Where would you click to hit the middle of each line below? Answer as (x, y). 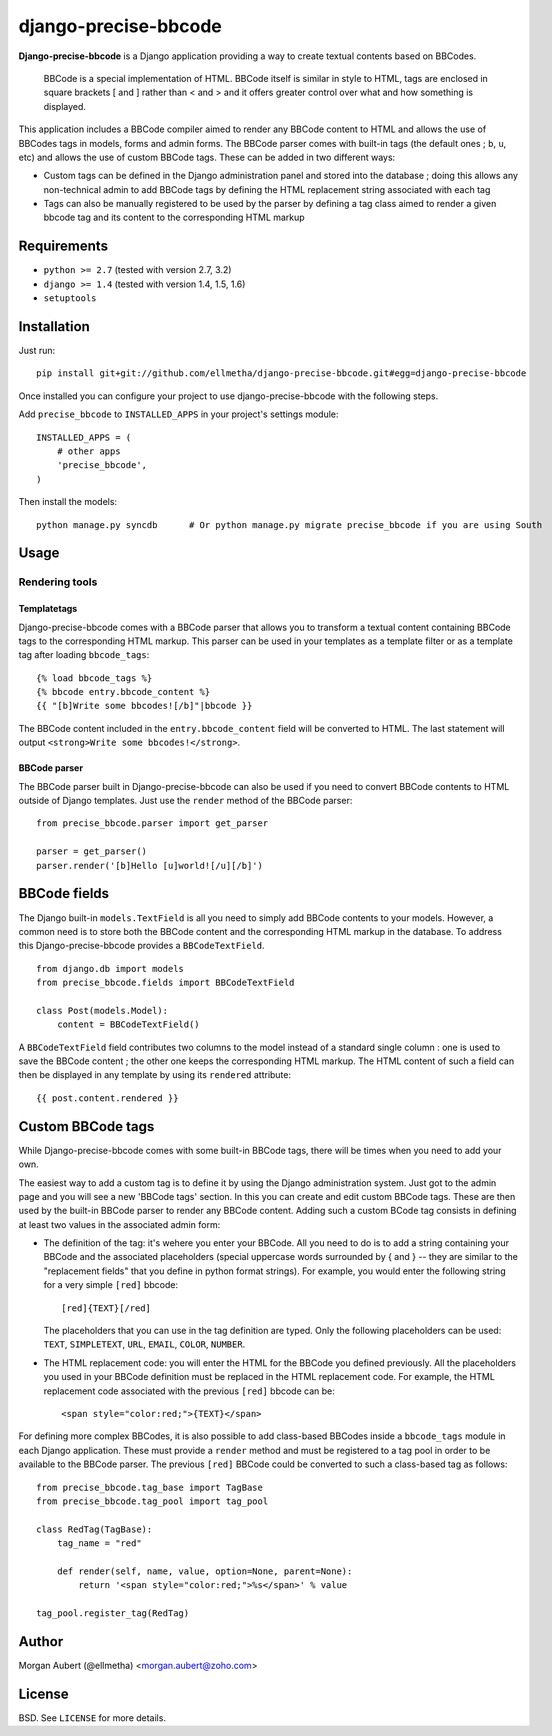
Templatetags (48, 609)
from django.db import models (110, 968)
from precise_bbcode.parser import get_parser (152, 823)
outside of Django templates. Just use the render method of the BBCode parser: (185, 801)
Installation (54, 326)
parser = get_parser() (92, 851)
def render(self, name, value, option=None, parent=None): (204, 1571)
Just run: (37, 351)
